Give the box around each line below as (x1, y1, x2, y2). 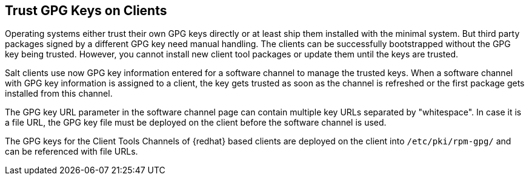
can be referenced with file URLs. (5, 146, 138, 157)
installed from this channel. (5, 88, 113, 99)
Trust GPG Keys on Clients (5, 3, 167, 18)
